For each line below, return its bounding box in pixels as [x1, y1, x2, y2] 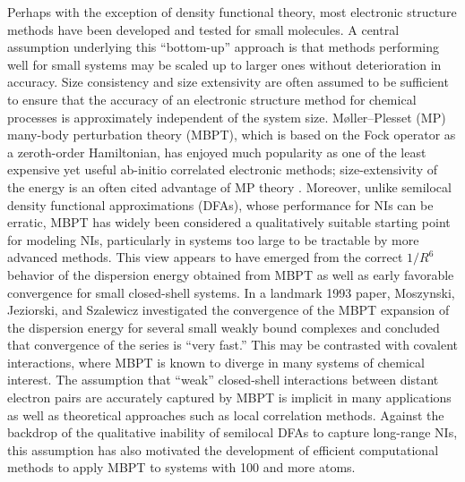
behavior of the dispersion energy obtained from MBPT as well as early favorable [7, 265, 454, 283]
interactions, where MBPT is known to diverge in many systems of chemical [7, 352, 425, 371]
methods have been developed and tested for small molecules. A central [7, 20, 400, 38]
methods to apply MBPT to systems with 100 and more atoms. [7, 458, 356, 477]
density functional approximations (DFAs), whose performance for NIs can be [7, 195, 434, 214]
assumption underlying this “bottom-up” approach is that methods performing [7, 38, 440, 56]
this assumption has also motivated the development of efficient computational [7, 440, 439, 459]
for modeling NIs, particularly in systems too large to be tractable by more [7, 230, 419, 249]
